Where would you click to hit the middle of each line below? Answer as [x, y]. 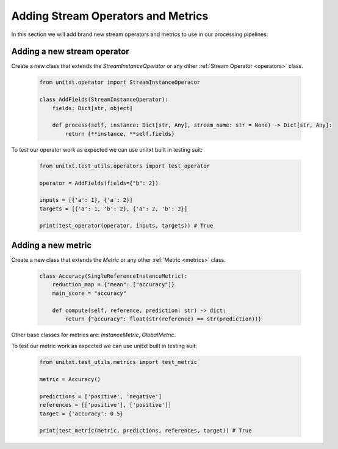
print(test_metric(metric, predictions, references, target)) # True [146, 431]
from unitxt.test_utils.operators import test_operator [125, 166]
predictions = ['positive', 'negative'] [100, 396]
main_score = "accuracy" [89, 293]
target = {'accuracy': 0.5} [81, 414]
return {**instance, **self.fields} [120, 134]
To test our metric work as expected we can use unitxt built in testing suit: [104, 346]
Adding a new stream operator [70, 52]
